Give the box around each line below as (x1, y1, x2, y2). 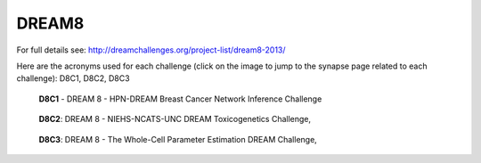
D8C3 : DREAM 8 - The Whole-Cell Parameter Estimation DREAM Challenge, (38, 134, 318, 144)
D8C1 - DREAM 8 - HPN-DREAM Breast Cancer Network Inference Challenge (38, 94, 322, 104)
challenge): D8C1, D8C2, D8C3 (16, 73, 130, 84)
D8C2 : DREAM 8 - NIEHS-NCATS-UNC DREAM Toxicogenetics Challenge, (38, 114, 312, 125)
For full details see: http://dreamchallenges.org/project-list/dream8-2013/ (16, 45, 286, 55)
